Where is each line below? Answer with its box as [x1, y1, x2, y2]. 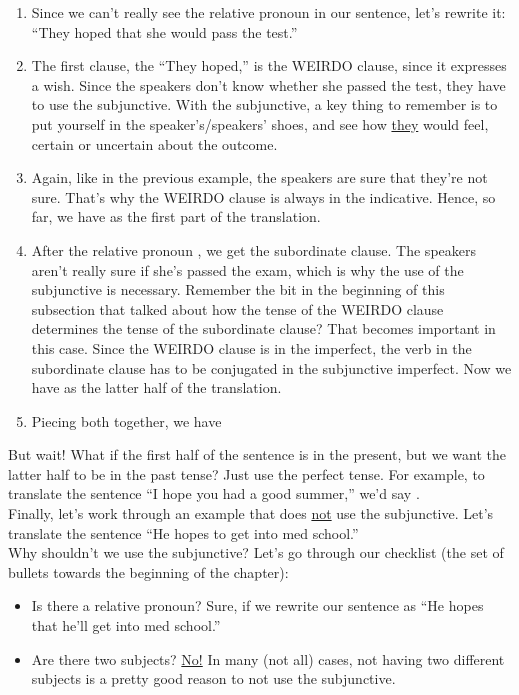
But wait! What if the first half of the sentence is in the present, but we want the [8, 444, 506, 465]
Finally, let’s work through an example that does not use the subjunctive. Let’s [8, 503, 494, 524]
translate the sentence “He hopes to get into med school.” [8, 522, 359, 543]
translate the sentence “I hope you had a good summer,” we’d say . [8, 483, 420, 504]
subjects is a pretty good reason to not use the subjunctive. [31, 668, 396, 689]
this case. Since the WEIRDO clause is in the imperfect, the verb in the [31, 337, 472, 358]
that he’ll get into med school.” [31, 615, 221, 636]
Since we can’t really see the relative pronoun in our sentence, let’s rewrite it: [31, 2, 506, 22]
